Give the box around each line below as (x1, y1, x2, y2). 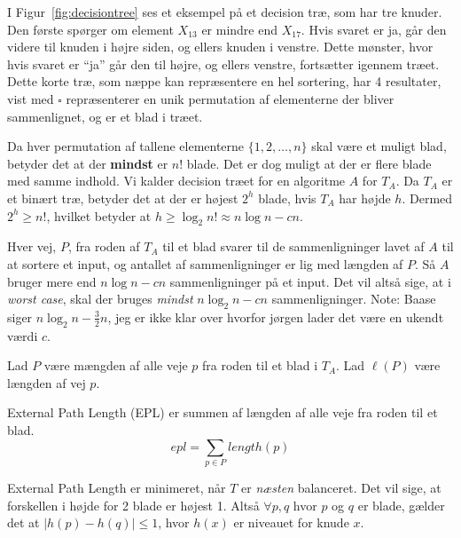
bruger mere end (7, 272, 97, 290)
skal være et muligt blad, (311, 137, 447, 155)
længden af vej (7, 373, 86, 392)
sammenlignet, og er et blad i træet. (7, 107, 203, 125)
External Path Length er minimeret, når (7, 479, 226, 496)
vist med (7, 89, 54, 107)
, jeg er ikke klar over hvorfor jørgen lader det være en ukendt (107, 307, 444, 326)
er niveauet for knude (233, 513, 349, 532)
